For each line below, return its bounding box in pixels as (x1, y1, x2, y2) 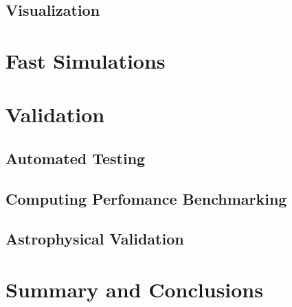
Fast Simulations (5, 46, 166, 74)
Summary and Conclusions (5, 275, 263, 304)
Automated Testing (5, 147, 146, 168)
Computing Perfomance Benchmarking (5, 187, 287, 209)
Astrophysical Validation (5, 228, 184, 249)
